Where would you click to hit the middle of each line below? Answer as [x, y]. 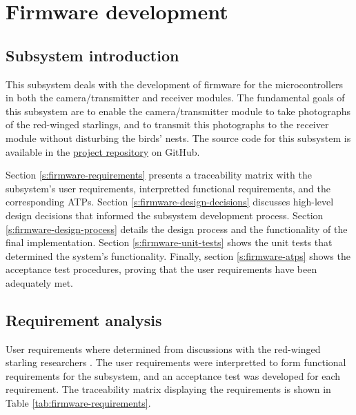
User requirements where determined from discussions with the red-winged [163, 348]
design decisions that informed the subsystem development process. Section [165, 215]
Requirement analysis [84, 320]
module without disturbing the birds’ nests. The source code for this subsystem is [178, 138]
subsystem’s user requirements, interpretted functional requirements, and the [168, 188]
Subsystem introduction [92, 55]
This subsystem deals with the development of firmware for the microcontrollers [175, 84]
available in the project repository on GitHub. [103, 151]
